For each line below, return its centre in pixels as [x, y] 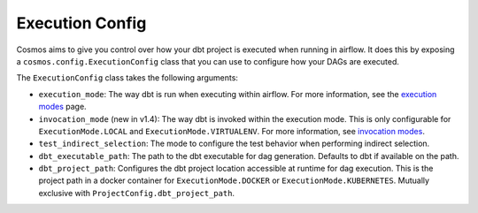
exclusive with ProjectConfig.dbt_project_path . [136, 193]
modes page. [63, 107]
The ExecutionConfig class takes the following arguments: [127, 78]
